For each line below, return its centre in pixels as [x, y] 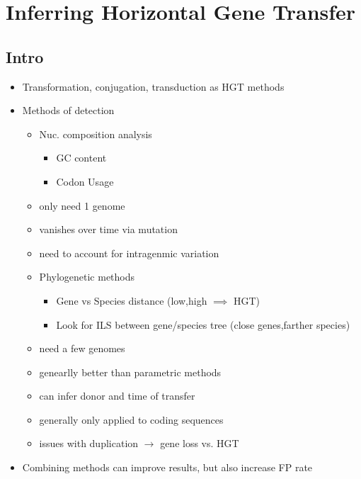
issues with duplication [89, 443]
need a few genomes [82, 348]
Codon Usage [85, 181]
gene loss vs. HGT [200, 443]
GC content [81, 158]
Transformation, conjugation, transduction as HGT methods [153, 86]
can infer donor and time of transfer [117, 396]
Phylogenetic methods [87, 277]
